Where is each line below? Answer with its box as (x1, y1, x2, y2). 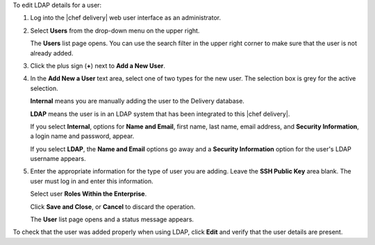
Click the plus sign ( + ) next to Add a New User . (30, 61, 166, 69)
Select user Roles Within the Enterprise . (30, 189, 147, 198)
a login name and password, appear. (30, 132, 135, 140)
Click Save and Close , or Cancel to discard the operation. (30, 202, 196, 211)
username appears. (30, 155, 86, 163)
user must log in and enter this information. (30, 177, 153, 185)
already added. (30, 49, 74, 57)
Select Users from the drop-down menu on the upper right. (30, 26, 200, 35)
